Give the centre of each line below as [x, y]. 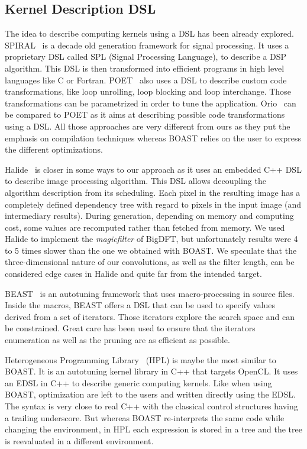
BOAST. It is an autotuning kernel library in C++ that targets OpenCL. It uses [151, 371]
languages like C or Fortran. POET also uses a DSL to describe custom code [146, 80]
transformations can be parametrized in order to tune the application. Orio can [151, 103]
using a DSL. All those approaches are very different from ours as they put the [148, 126]
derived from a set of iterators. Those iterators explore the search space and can [150, 316]
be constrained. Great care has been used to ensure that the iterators [130, 328]
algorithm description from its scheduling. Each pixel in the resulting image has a [153, 192]
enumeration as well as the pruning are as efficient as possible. [117, 340]
